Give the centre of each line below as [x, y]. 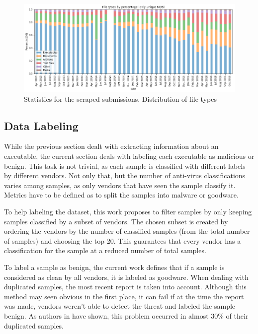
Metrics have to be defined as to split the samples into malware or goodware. [121, 195]
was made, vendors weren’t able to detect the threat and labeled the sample [120, 306]
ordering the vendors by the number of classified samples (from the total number [127, 231]
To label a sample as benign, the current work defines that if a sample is [114, 267]
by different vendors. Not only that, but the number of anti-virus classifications [125, 175]
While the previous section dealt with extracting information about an [111, 146]
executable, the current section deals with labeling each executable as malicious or [129, 156]
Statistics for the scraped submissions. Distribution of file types [120, 99]
